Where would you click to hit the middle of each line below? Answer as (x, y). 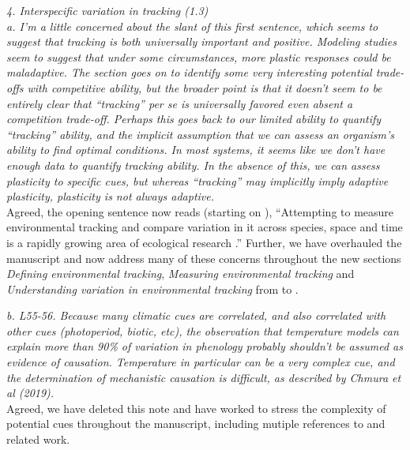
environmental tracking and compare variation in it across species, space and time (205, 227)
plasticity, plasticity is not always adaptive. (111, 196)
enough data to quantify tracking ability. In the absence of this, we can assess (193, 165)
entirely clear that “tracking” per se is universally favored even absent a (180, 103)
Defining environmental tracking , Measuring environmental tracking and (181, 274)
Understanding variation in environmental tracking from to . (152, 289)
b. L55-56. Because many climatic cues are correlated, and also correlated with (196, 315)
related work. (38, 439)
